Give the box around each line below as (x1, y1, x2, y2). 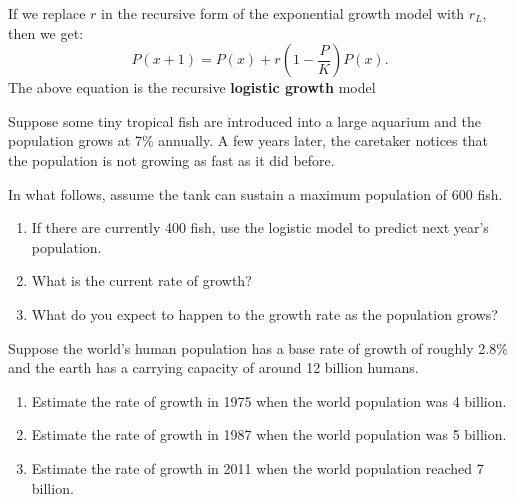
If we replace (8, 3, 86, 23)
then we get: (8, 22, 84, 43)
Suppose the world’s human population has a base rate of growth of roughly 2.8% (8, 337, 508, 358)
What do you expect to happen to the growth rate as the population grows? (31, 303, 498, 324)
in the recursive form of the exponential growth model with (101, 3, 465, 23)
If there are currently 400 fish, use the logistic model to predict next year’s (31, 217, 489, 238)
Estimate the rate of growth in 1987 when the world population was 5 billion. (31, 424, 507, 445)
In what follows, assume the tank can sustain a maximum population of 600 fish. (8, 183, 503, 204)
